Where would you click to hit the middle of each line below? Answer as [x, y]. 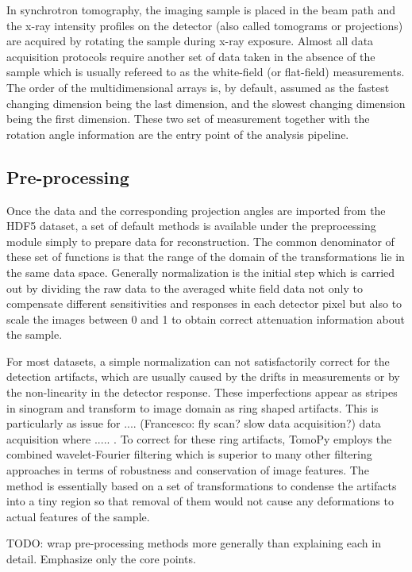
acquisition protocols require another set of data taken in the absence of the [191, 56]
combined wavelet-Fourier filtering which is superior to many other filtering [189, 454]
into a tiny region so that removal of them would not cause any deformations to [200, 501]
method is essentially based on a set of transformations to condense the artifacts [202, 485]
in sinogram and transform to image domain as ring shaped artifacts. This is [193, 407]
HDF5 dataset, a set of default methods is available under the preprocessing [191, 226]
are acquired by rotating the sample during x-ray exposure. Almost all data [190, 41]
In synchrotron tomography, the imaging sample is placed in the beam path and [201, 10]
